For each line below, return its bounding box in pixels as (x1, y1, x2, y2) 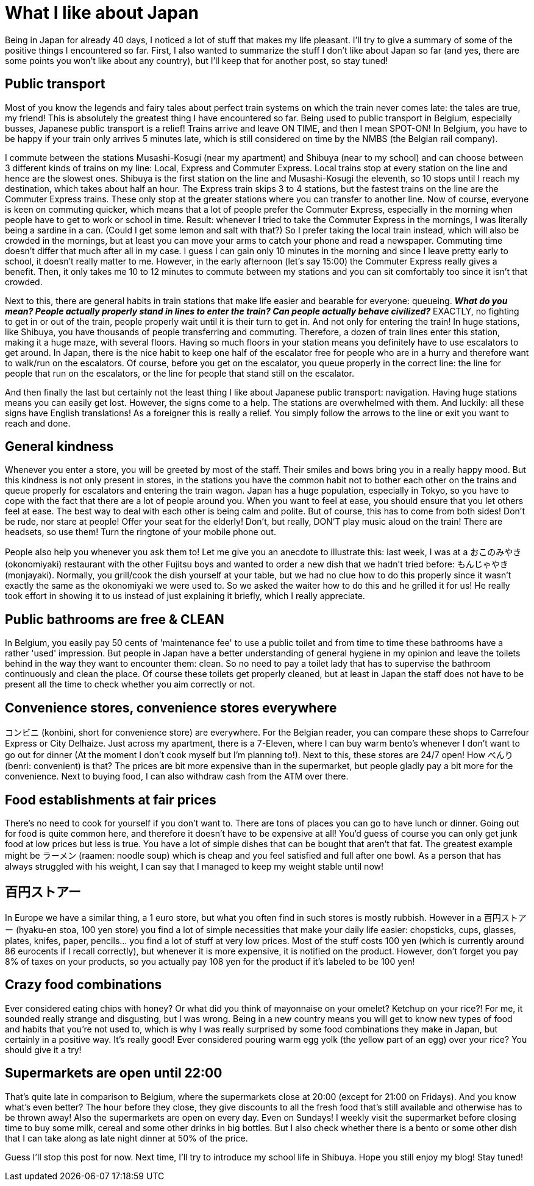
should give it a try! (5, 1044, 82, 1055)
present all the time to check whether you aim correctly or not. (5, 679, 255, 690)
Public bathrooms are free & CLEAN (5, 611, 224, 627)
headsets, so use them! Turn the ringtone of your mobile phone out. (5, 527, 276, 538)
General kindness (5, 439, 114, 455)
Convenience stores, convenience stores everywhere (5, 700, 337, 716)
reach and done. (5, 417, 71, 428)
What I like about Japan (5, 2, 199, 23)
